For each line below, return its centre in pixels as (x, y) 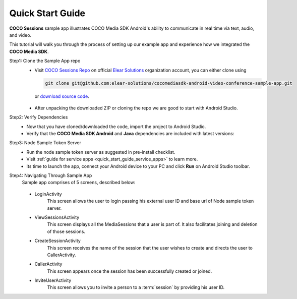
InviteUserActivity (53, 280)
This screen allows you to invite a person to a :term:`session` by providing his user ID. (136, 287)
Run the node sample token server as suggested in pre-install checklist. (101, 152)
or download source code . (62, 96)
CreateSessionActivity (57, 241)
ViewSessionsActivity (57, 217)
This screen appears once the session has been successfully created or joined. (130, 271)
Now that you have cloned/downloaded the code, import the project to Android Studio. (116, 127)
